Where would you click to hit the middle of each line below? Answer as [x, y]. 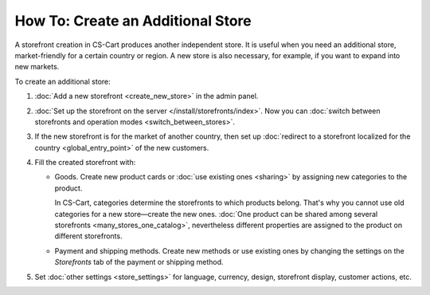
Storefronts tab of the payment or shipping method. [139, 262]
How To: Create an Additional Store [133, 21]
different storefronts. [88, 236]
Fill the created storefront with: [85, 163]
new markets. [37, 67]
